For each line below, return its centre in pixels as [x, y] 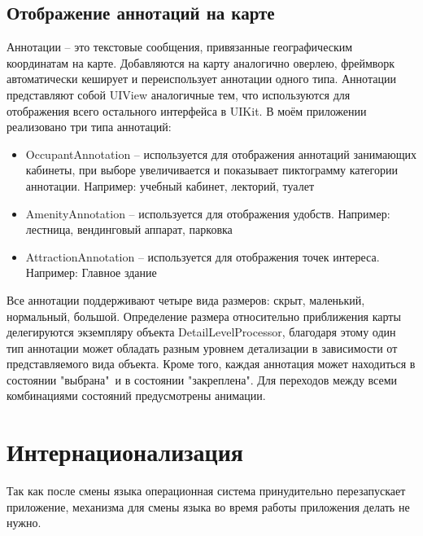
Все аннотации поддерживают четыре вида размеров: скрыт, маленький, [186, 299]
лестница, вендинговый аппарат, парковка [129, 229]
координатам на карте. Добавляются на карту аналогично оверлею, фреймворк [201, 62]
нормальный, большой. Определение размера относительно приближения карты [204, 316]
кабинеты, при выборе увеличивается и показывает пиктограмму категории [211, 170]
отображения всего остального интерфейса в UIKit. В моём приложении [187, 110]
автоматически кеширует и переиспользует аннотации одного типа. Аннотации [201, 79]
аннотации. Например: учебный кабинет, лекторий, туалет [170, 185]
